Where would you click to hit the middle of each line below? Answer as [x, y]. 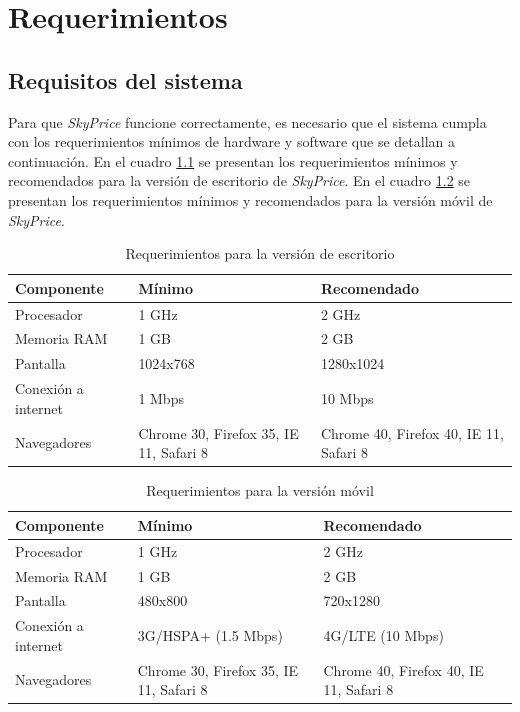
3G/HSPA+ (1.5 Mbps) [210, 635]
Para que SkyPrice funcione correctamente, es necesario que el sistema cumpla [247, 121]
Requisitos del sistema [125, 79]
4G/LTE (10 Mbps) [383, 635]
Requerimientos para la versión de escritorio [260, 253]
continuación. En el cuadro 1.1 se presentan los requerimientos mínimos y [233, 160]
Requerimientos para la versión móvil [260, 490]
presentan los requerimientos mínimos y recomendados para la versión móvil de [250, 199]
